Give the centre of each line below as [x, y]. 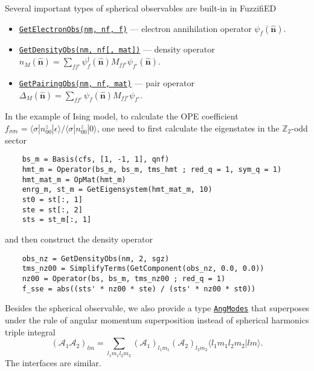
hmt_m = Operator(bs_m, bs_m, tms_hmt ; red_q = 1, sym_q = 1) [152, 170]
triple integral [30, 331]
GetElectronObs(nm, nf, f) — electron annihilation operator [135, 28]
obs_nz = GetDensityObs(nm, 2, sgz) [96, 258]
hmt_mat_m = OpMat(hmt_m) [74, 179]
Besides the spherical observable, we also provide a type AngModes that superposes [157, 308]
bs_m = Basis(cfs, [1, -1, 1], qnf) [96, 160]
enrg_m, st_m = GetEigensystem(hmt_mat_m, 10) [117, 190]
